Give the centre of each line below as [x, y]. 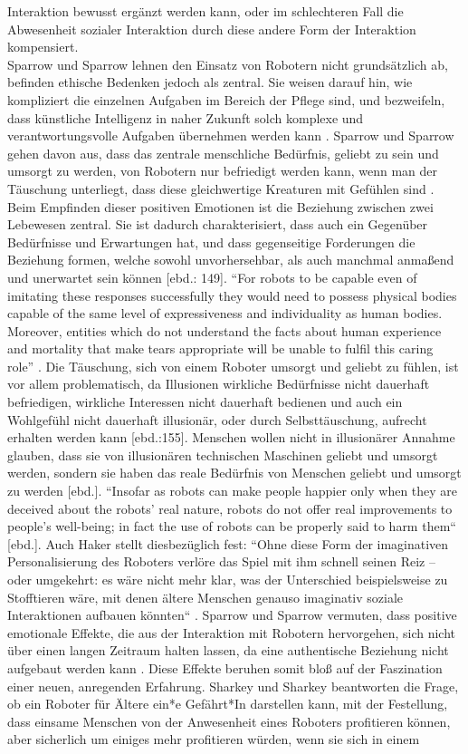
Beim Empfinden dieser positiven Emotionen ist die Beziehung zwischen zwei [220, 206]
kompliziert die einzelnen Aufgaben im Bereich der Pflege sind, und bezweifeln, [226, 99]
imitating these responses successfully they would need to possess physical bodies [232, 295]
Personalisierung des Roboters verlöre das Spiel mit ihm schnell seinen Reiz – [222, 561]
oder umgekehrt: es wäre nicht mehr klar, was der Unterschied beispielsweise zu [228, 579]
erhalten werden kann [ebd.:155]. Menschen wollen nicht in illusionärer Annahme [231, 437]
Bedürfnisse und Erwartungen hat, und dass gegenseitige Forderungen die [211, 242]
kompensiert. [43, 47]
